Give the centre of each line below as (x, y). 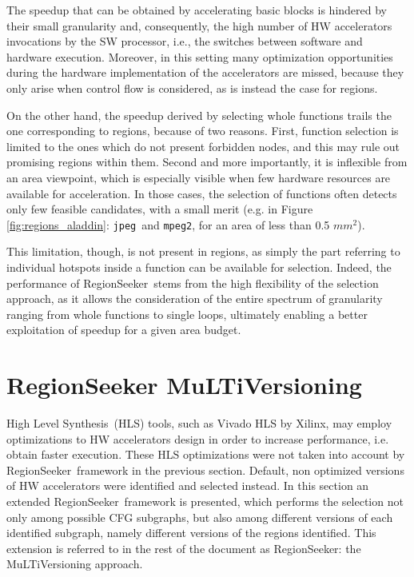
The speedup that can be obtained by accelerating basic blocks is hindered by (197, 10)
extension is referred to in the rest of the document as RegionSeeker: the (184, 548)
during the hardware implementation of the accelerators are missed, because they (205, 72)
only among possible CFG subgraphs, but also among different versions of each (200, 517)
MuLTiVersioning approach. (75, 564)
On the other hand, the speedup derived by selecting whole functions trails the (199, 115)
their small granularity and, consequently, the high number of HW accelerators (199, 25)
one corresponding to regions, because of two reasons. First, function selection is (203, 131)
